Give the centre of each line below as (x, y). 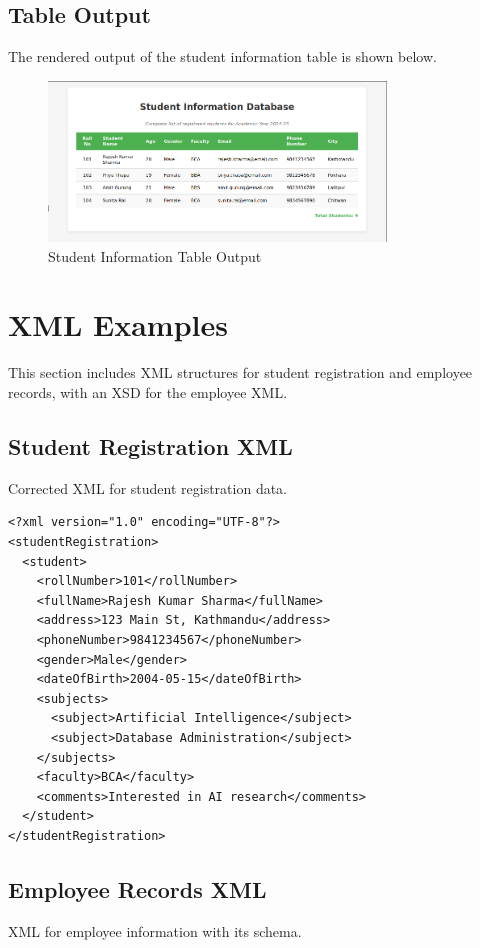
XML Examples (118, 324)
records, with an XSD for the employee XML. (148, 392)
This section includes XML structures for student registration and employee (240, 372)
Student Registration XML (150, 445)
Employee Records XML (137, 888)
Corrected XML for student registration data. (148, 487)
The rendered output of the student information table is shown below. (222, 56)
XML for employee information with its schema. (155, 930)
